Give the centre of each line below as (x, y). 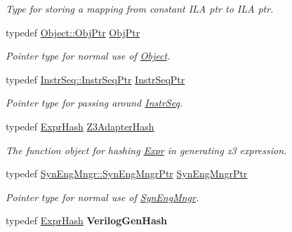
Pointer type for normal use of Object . (88, 56)
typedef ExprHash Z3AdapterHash (80, 126)
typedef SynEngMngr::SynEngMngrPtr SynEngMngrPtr (127, 173)
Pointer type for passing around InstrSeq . (94, 103)
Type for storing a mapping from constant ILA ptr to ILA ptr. (140, 8)
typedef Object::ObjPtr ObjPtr (73, 32)
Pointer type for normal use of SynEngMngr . (102, 197)
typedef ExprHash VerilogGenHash (87, 220)
